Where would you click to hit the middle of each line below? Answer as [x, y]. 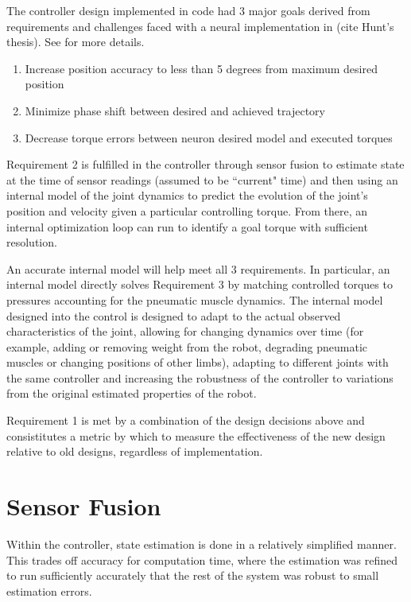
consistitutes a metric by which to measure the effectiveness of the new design [196, 435]
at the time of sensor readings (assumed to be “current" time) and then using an [202, 179]
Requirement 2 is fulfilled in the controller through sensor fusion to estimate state [205, 164]
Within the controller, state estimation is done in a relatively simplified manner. [202, 544]
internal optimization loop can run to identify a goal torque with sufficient [187, 226]
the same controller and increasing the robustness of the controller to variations [200, 377]
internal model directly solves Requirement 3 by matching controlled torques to [200, 284]
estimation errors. [49, 590]
